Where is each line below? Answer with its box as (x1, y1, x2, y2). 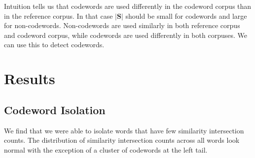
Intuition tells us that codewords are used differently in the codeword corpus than (4, 1, 252, 11)
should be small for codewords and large (125, 10, 247, 21)
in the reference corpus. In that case (4, 10, 113, 21)
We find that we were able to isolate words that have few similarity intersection (4, 125, 244, 135)
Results (4, 68, 55, 89)
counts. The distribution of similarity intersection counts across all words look (4, 135, 240, 145)
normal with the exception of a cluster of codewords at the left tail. (4, 144, 208, 155)
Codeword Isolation (4, 102, 106, 117)
